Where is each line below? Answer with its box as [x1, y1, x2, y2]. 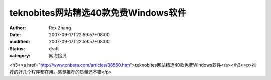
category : [9, 53, 31, 59]
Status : [9, 45, 25, 52]
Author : [9, 25, 26, 31]
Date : [9, 31, 21, 37]
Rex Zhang [49, 25, 71, 31]
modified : [9, 39, 30, 45]
